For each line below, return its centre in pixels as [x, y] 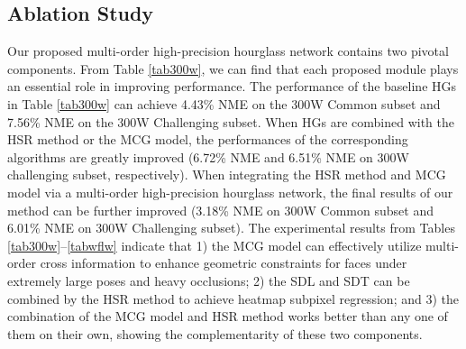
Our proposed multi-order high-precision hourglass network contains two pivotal [228, 51]
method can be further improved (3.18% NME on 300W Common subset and [220, 210]
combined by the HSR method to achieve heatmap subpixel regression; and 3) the [233, 298]
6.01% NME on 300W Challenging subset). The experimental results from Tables [231, 228]
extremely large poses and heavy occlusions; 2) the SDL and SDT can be [209, 280]
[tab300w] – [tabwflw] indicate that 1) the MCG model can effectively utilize [215, 245]
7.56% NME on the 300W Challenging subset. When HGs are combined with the [231, 121]
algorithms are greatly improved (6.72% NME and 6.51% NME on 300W [208, 156]
